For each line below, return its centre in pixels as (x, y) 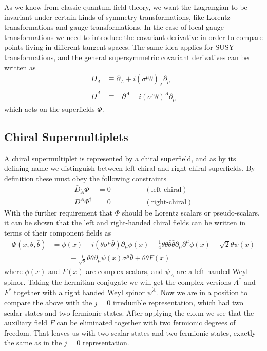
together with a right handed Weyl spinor (79, 292)
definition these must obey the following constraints (85, 178)
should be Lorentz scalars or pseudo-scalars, (191, 212)
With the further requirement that (58, 212)
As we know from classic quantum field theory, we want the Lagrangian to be (126, 7)
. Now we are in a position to (202, 292)
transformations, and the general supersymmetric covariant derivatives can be (126, 57)
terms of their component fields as (58, 233)
